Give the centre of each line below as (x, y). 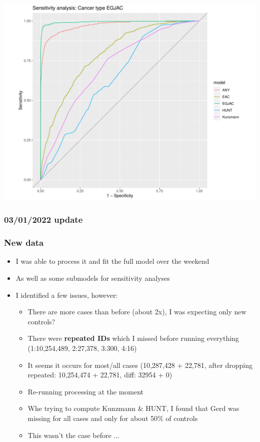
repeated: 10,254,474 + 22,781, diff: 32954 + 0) (100, 375)
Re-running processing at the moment (86, 391)
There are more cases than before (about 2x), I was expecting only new (137, 312)
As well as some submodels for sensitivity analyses (93, 278)
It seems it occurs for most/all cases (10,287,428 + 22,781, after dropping (140, 365)
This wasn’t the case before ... (74, 435)
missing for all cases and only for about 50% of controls (113, 418)
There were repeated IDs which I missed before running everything (133, 338)
